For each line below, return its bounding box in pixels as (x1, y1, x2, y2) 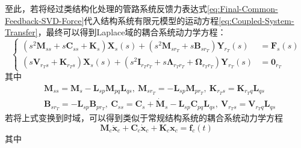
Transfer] (5, 26, 38, 38)
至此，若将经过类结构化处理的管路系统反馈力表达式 (5, 2, 207, 14)
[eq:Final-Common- (207, 2, 278, 14)
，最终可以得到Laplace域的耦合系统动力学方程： (37, 26, 226, 38)
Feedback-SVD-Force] (5, 14, 84, 26)
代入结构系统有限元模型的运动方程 (84, 14, 219, 26)
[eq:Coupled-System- (219, 14, 294, 26)
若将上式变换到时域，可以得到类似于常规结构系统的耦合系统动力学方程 (5, 111, 283, 123)
